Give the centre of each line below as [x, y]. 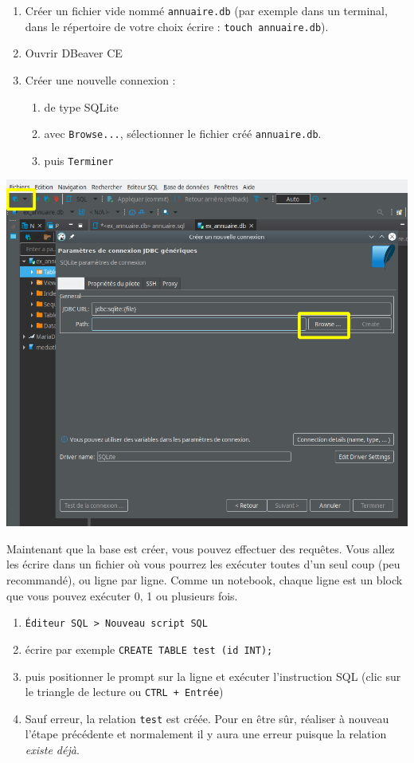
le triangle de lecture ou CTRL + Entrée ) [124, 692]
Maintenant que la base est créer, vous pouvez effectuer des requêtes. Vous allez [201, 548]
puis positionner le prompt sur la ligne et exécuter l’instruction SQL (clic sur [213, 676]
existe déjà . [52, 750]
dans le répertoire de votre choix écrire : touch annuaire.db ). [177, 26]
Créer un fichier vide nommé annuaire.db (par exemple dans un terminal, [206, 10]
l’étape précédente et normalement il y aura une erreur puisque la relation [206, 734]
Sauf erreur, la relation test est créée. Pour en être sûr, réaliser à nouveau [207, 718]
